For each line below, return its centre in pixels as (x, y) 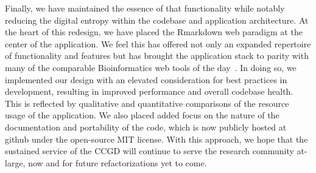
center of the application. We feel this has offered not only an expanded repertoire (158, 43)
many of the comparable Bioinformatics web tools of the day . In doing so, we (151, 67)
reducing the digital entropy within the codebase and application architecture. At (157, 20)
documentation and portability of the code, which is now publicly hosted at (146, 127)
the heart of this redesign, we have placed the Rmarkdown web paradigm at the (154, 32)
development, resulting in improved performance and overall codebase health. (149, 91)
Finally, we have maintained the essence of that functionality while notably (145, 8)
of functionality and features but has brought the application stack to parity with (157, 56)
